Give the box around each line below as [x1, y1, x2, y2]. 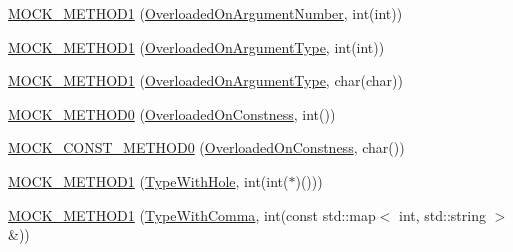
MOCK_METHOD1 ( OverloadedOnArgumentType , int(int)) [8, 36, 385, 57]
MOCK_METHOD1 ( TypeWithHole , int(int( [8, 170, 289, 191]
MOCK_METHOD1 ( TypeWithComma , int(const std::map [8, 204, 376, 225]
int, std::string [399, 204, 486, 225]
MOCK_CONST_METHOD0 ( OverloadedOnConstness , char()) [8, 137, 405, 158]
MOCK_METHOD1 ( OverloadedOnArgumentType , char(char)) [8, 70, 403, 91]
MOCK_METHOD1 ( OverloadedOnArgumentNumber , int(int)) [8, 3, 403, 23]
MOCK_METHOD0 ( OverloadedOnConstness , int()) [8, 103, 336, 124]
